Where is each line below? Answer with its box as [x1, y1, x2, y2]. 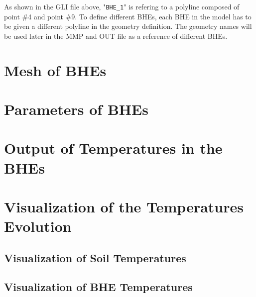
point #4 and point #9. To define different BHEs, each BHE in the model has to [4, 11, 252, 21]
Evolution [4, 216, 72, 236]
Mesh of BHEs [4, 60, 107, 80]
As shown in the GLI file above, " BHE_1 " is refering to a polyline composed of [4, 1, 240, 11]
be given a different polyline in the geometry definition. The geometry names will [4, 21, 252, 31]
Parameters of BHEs [4, 99, 148, 119]
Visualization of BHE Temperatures [4, 279, 193, 295]
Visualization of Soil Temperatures [4, 250, 186, 265]
